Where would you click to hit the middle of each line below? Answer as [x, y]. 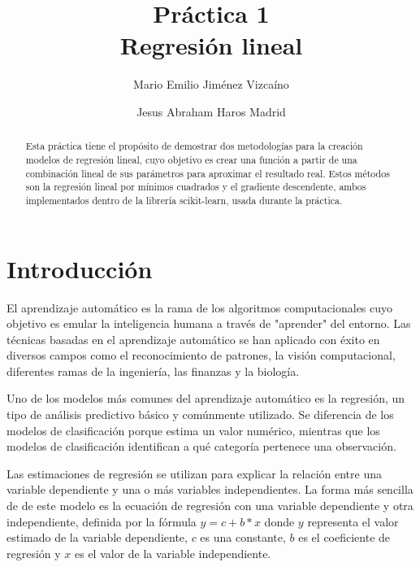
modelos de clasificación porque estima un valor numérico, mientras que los [193, 430]
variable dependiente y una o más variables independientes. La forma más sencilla [210, 489]
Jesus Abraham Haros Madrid [211, 111]
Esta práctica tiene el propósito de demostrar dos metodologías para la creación [194, 146]
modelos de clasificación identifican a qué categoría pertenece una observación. [201, 446]
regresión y [34, 553]
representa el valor [353, 521]
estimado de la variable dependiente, [97, 537]
